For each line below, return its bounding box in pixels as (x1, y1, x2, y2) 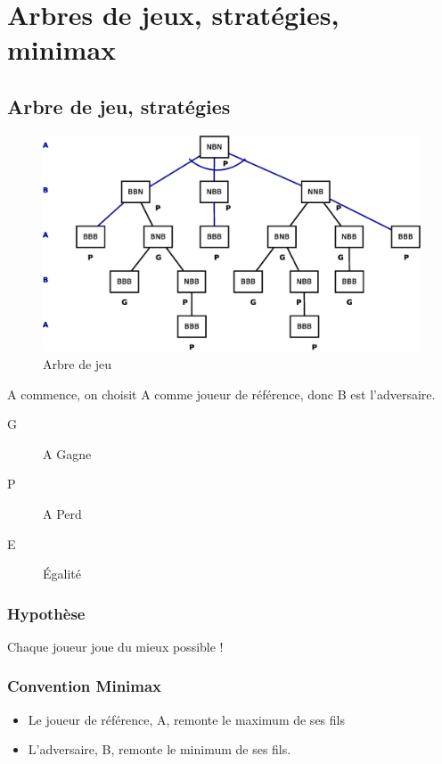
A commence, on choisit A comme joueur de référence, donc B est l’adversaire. (7, 384, 436, 403)
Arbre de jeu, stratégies (7, 92, 231, 119)
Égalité (43, 564, 81, 583)
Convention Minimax (7, 675, 162, 697)
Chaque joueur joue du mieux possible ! (7, 637, 224, 655)
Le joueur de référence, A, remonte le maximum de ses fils (28, 710, 345, 728)
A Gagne (43, 444, 92, 463)
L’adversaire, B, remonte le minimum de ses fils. (28, 740, 291, 759)
